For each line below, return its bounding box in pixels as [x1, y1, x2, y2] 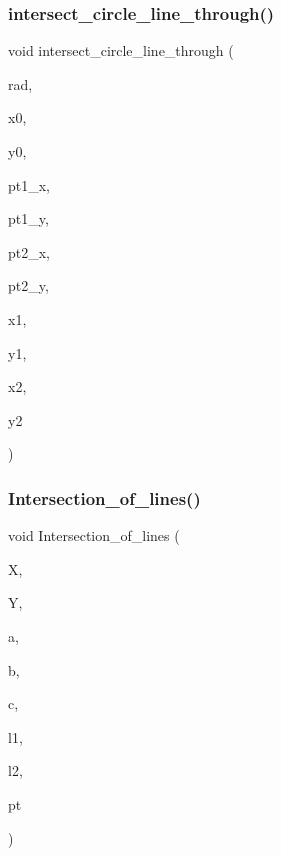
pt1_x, [8, 174, 51, 195]
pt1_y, [8, 208, 49, 229]
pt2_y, [8, 275, 49, 296]
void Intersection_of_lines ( [8, 525, 180, 546]
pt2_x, [8, 241, 51, 262]
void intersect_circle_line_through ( [8, 40, 234, 61]
